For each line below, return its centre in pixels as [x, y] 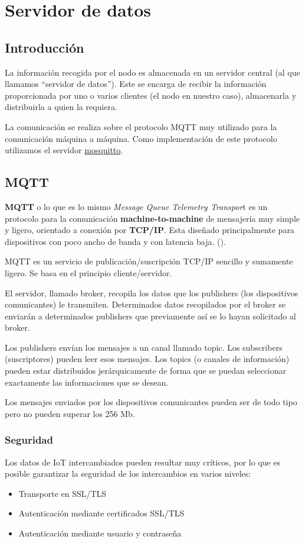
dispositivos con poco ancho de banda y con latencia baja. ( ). [115, 241]
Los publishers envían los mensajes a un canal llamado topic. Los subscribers [144, 347]
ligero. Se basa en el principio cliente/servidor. [88, 272]
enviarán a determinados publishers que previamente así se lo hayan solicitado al [150, 316]
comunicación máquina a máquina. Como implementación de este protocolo [141, 138]
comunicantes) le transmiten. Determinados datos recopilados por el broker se [145, 304]
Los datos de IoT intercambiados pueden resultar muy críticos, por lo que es [143, 462]
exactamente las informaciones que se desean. [87, 382]
